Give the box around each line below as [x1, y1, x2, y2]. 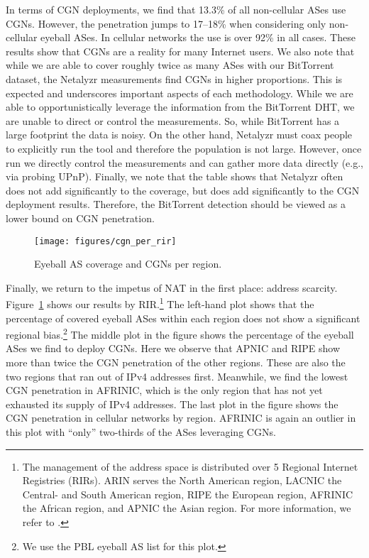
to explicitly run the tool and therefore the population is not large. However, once [6, 141, 362, 155]
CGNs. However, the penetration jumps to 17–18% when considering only [6, 16, 326, 31]
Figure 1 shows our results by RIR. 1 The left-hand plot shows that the [6, 295, 314, 311]
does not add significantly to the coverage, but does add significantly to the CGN [6, 182, 360, 197]
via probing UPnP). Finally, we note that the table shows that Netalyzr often [6, 169, 343, 184]
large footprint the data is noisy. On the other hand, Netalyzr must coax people [6, 127, 353, 142]
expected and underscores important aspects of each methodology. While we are [6, 85, 353, 100]
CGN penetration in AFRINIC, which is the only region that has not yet [6, 383, 323, 398]
